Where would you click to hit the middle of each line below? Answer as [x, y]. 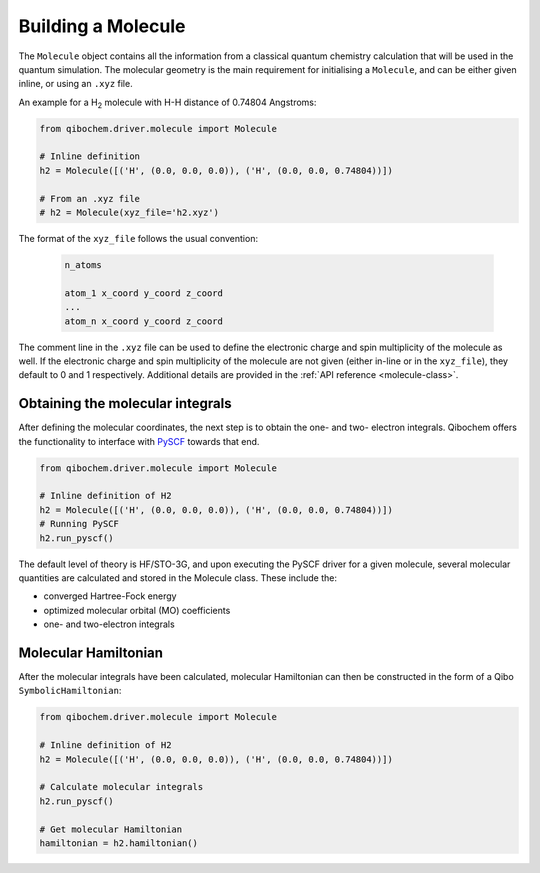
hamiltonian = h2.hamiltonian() [119, 843]
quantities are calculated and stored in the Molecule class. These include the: [177, 577]
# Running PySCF [79, 524]
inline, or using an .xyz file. [76, 84]
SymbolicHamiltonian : [70, 691]
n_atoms [83, 265]
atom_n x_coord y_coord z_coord [144, 321]
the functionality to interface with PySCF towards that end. [139, 441]
